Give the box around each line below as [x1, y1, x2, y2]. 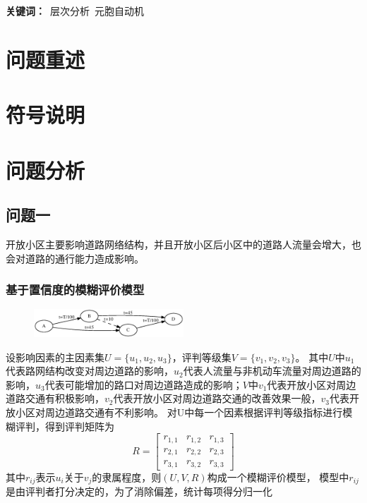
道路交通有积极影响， [6, 391, 104, 406]
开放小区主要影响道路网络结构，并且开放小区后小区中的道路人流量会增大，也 [6, 236, 361, 251]
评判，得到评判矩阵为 [15, 418, 114, 433]
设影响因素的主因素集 [6, 349, 104, 364]
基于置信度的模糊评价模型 [6, 281, 145, 298]
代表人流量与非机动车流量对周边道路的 [183, 363, 361, 378]
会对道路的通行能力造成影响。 [6, 250, 144, 265]
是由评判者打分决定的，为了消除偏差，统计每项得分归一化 [6, 484, 272, 499]
